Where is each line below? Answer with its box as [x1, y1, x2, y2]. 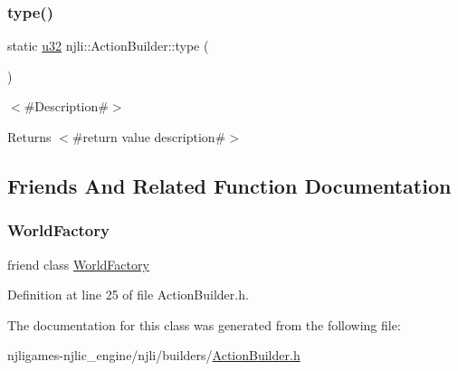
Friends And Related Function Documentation [7, 171, 452, 199]
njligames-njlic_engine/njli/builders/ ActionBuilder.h [7, 346, 301, 365]
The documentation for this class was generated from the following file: [7, 315, 401, 334]
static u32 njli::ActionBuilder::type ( [7, 36, 209, 55]
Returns [7, 128, 52, 146]
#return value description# [72, 128, 226, 146]
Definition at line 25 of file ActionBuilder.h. [7, 285, 249, 304]
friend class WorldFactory [7, 254, 149, 273]
